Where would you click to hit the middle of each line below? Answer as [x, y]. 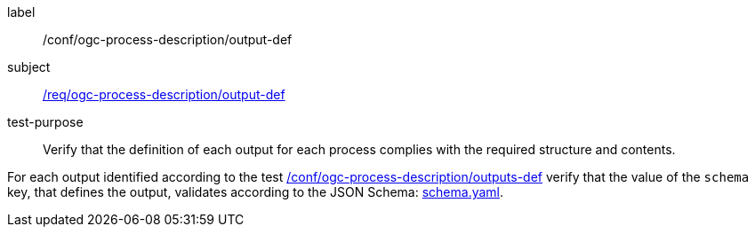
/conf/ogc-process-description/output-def [168, 39]
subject [29, 67]
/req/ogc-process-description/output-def [164, 94]
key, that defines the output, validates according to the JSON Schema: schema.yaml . [256, 192]
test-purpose [45, 122]
